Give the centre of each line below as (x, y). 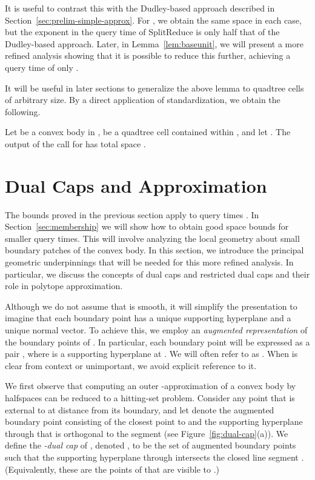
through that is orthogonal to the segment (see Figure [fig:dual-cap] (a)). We (147, 433)
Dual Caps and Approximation (136, 185)
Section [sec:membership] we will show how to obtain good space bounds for (147, 226)
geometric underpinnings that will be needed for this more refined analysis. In (149, 262)
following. (23, 111)
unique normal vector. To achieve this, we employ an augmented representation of (156, 330)
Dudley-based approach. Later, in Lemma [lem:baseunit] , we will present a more (154, 43)
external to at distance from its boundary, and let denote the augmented (140, 409)
